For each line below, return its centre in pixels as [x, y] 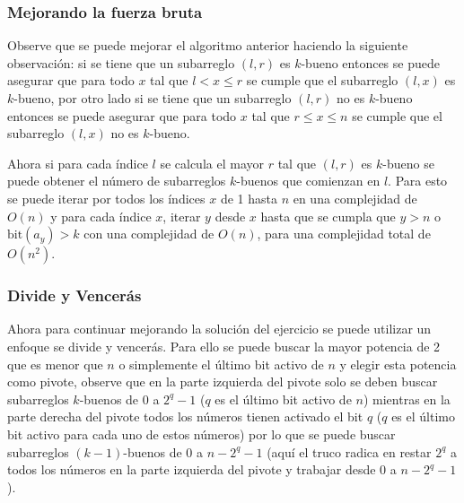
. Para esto [418, 181]
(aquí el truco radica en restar [349, 451]
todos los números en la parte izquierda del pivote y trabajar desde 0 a [202, 469]
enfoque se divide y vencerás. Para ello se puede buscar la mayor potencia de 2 [224, 346]
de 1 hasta [249, 198]
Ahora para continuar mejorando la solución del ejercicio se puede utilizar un [219, 329]
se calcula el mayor [212, 163]
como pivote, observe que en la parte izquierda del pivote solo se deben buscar [223, 382]
